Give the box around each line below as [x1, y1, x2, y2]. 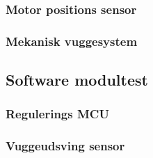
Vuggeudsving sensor [6, 137, 125, 155]
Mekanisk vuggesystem [6, 32, 138, 49]
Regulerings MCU [6, 105, 109, 123]
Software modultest [6, 69, 148, 90]
